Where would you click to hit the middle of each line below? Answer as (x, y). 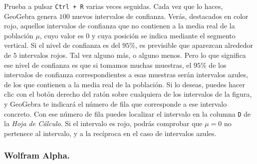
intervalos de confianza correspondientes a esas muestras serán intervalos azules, (126, 75)
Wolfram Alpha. (37, 155)
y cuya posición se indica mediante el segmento (163, 35)
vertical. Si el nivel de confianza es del (62, 45)
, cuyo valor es (62, 35)
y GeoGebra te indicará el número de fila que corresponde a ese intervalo (116, 104)
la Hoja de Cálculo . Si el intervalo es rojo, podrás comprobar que (103, 123)
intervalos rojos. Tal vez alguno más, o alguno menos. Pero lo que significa (132, 55)
